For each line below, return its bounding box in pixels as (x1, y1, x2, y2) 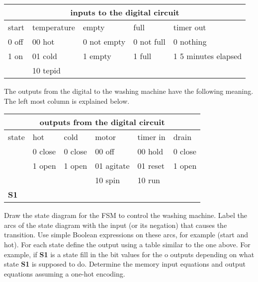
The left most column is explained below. (4, 95, 130, 106)
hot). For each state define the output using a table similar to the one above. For (4, 239, 251, 249)
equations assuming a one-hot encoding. (4, 268, 125, 279)
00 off (95, 145, 114, 157)
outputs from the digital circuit (39, 116, 165, 128)
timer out (173, 21, 206, 33)
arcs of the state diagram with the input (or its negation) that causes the (4, 219, 227, 230)
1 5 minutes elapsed (173, 50, 242, 62)
